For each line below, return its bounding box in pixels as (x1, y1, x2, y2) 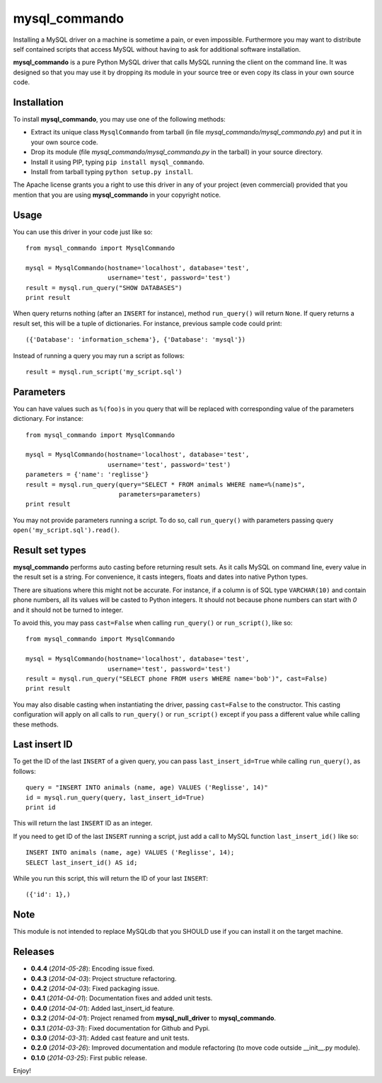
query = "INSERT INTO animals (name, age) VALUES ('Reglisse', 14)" (25, 784, 268, 792)
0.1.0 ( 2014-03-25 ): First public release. (30, 1053, 148, 1062)
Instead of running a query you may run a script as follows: (13, 351, 185, 360)
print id (25, 804, 56, 811)
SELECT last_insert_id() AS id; (25, 858, 138, 867)
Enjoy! (13, 1067, 32, 1075)
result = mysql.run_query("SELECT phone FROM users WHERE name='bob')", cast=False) (25, 674, 328, 683)
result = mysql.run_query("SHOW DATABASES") (25, 284, 183, 291)
